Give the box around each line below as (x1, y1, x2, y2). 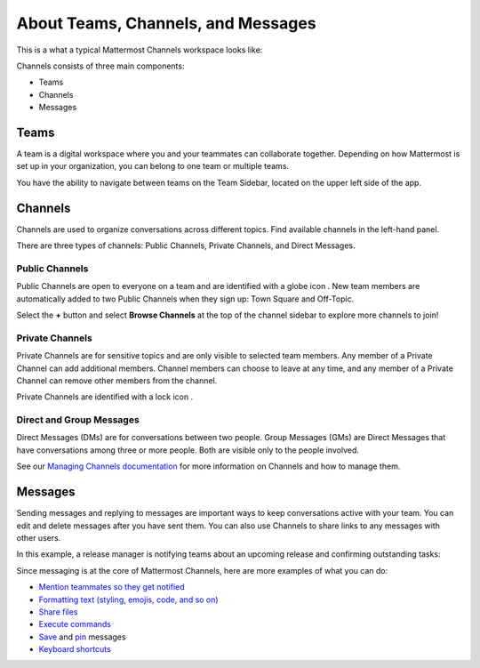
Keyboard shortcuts (38, 644, 111, 655)
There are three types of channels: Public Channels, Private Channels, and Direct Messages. (16, 240, 356, 251)
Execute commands (38, 619, 111, 630)
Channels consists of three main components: (16, 60, 185, 71)
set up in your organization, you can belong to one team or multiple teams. (16, 161, 289, 172)
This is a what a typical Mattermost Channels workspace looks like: (16, 44, 263, 55)
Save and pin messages (38, 632, 126, 642)
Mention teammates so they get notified (38, 582, 186, 592)
